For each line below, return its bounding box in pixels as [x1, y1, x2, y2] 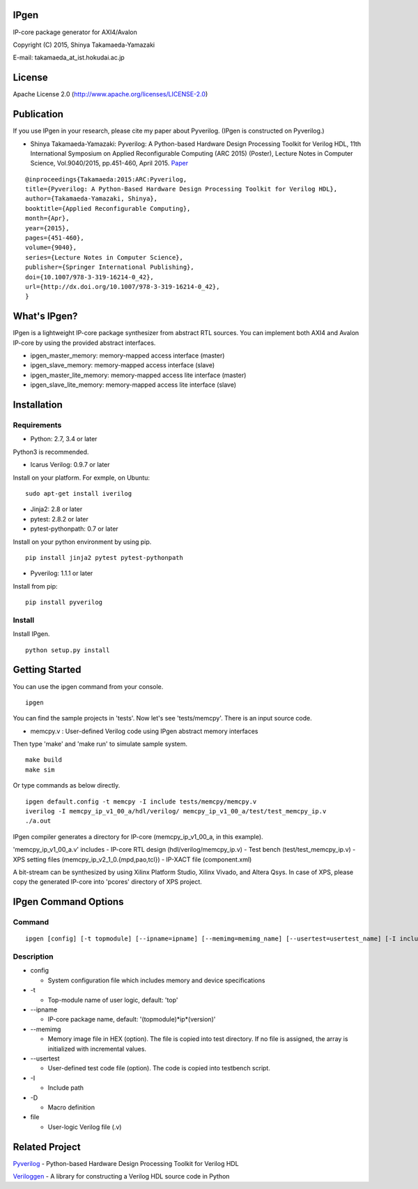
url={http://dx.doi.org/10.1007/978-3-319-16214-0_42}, [25, 283, 220, 290]
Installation [13, 399, 63, 411]
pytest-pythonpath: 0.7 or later [30, 524, 118, 533]
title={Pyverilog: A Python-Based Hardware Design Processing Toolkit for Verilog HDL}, [25, 185, 338, 193]
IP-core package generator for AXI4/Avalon [13, 28, 137, 36]
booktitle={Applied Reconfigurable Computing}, [25, 205, 191, 212]
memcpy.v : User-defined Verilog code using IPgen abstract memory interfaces [30, 727, 258, 735]
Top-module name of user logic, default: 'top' [47, 996, 178, 1004]
